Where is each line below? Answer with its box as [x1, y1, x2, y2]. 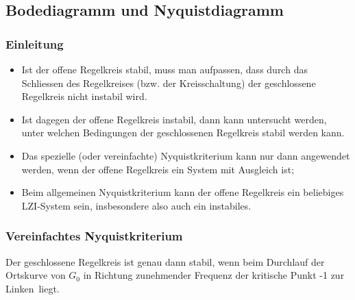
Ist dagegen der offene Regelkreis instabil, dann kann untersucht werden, [21, 112, 327, 126]
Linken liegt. [5, 281, 60, 295]
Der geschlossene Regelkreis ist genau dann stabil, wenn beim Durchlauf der [5, 254, 325, 268]
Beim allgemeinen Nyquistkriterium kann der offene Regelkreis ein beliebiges [21, 185, 344, 199]
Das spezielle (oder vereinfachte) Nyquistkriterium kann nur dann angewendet [21, 148, 350, 162]
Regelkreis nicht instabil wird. [21, 89, 147, 103]
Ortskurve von [5, 268, 66, 282]
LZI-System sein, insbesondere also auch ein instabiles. [21, 198, 252, 212]
